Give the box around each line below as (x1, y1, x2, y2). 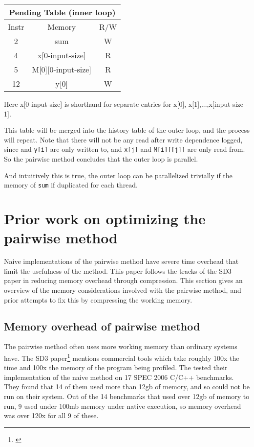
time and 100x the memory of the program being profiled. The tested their (4, 362, 228, 373)
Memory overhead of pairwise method (4, 318, 200, 333)
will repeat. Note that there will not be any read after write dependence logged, (4, 134, 243, 144)
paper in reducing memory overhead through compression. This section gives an (4, 275, 243, 285)
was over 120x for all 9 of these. (4, 410, 99, 421)
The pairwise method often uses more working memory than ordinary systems (4, 341, 237, 352)
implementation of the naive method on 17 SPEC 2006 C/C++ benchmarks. (4, 372, 234, 382)
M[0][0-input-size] (32, 64, 91, 75)
